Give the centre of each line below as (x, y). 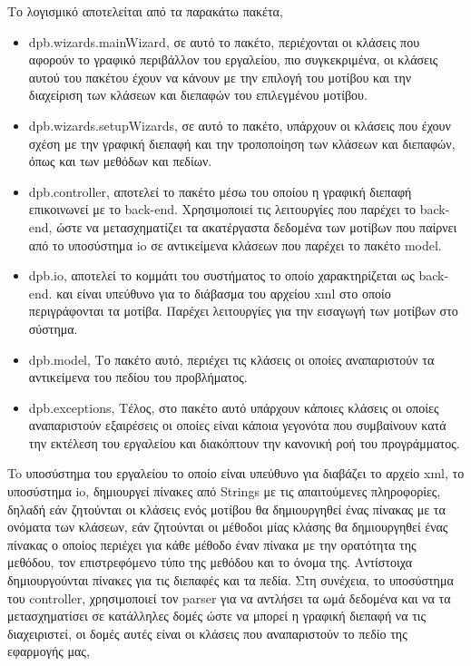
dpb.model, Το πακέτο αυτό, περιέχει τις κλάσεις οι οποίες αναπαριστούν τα (231, 359)
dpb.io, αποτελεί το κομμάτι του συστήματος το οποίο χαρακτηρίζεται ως (221, 275)
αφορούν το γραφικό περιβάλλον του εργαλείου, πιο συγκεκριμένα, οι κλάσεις (233, 59)
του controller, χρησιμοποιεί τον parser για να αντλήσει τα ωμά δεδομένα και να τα (229, 597)
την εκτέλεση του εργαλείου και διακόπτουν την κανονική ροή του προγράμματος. (244, 442)
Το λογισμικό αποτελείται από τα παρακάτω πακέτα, (145, 11)
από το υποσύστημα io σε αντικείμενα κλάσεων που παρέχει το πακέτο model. (235, 245)
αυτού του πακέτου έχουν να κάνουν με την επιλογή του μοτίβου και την (220, 77)
